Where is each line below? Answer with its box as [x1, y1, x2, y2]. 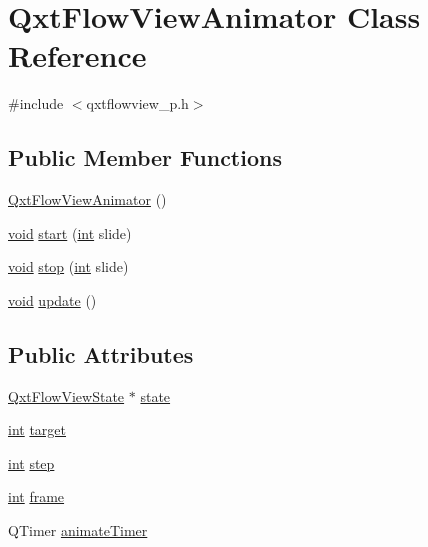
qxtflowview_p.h [86, 93, 189, 114]
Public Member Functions [8, 142, 282, 173]
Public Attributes [8, 338, 194, 369]
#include [8, 93, 64, 114]
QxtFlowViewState [8, 385, 125, 406]
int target [8, 419, 67, 440]
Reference [8, 35, 147, 76]
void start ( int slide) [8, 222, 132, 243]
